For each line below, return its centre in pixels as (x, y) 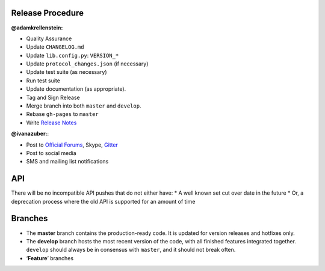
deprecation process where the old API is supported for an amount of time (103, 201)
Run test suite (43, 81)
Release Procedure (48, 13)
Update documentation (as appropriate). (76, 89)
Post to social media (51, 153)
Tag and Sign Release (53, 97)
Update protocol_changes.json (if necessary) (87, 64)
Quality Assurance (49, 38)
